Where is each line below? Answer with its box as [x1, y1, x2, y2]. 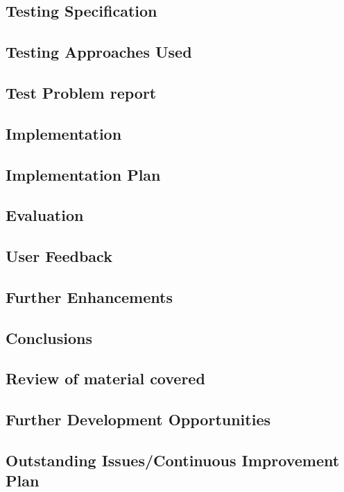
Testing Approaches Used [6, 41, 192, 63]
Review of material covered [6, 368, 205, 389]
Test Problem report [6, 81, 157, 103]
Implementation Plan [6, 163, 161, 185]
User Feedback [6, 245, 112, 267]
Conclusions [6, 327, 93, 348]
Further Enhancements [6, 286, 173, 307]
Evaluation [6, 204, 84, 226]
